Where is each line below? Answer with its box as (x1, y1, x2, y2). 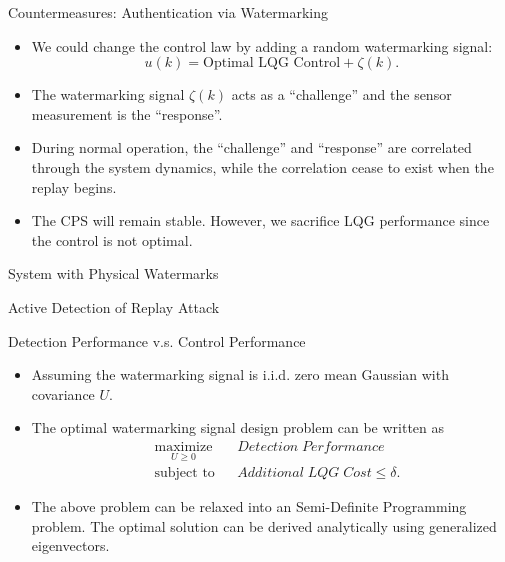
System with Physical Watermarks (8, 263, 219, 284)
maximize (154, 439, 213, 454)
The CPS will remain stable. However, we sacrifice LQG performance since (31, 210, 490, 231)
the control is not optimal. (31, 229, 193, 250)
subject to (154, 466, 215, 481)
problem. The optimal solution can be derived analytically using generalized (31, 515, 497, 536)
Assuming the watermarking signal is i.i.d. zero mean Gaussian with (31, 364, 449, 385)
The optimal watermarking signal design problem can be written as (31, 417, 445, 438)
